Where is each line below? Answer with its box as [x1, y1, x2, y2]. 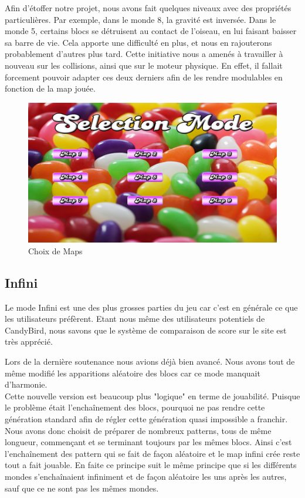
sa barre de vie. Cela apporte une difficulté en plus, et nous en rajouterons [5, 36, 272, 48]
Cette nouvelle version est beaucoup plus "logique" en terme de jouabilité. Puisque [5, 389, 300, 402]
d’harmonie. [5, 378, 48, 391]
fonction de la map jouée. [5, 82, 96, 95]
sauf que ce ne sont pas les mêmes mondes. [5, 482, 159, 494]
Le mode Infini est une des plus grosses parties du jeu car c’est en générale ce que [5, 301, 298, 313]
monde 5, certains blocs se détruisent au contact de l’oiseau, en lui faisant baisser [5, 25, 297, 37]
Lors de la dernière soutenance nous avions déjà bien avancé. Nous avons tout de [5, 355, 295, 368]
